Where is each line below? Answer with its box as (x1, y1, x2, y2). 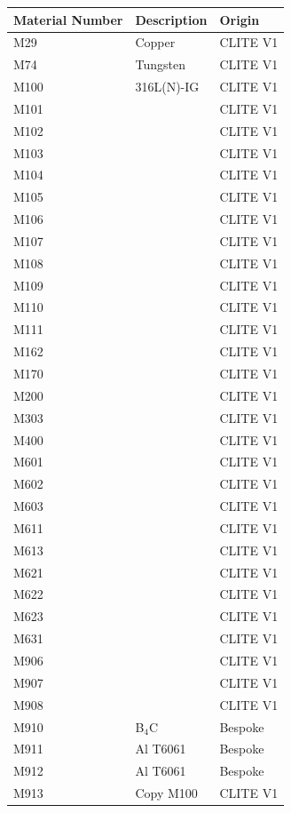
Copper (135, 33, 176, 52)
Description (135, 10, 208, 28)
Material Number (13, 10, 123, 28)
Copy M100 (135, 784, 198, 802)
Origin (219, 10, 260, 28)
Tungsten (135, 55, 185, 74)
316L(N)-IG (135, 77, 200, 96)
